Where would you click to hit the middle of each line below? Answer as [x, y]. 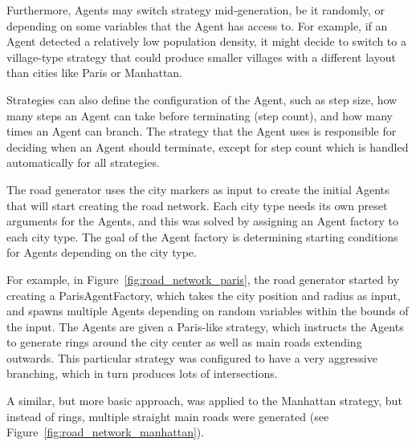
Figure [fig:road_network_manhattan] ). [106, 432]
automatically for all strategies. [83, 162]
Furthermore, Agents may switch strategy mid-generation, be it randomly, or [196, 10]
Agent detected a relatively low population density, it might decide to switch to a [206, 41]
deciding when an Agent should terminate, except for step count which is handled [208, 146]
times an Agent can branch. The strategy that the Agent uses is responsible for [202, 131]
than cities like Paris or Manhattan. [95, 73]
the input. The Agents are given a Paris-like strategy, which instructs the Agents [205, 326]
